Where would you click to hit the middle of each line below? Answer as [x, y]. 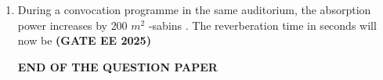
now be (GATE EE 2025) [84, 40]
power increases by [62, 25]
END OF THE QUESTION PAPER [117, 66]
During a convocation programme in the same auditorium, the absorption [194, 9]
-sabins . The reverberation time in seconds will [262, 25]
